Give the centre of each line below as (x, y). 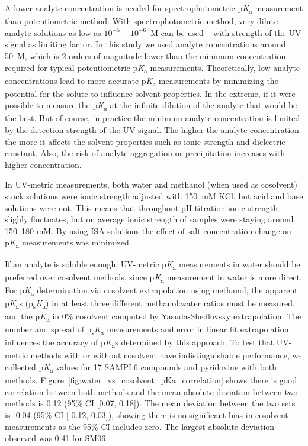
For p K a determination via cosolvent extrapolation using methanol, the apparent (151, 290)
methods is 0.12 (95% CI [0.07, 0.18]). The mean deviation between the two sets (150, 403)
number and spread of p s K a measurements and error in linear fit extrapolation (147, 330)
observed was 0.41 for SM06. (57, 438)
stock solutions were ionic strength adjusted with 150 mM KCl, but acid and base (154, 196)
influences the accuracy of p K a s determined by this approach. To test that (139, 343)
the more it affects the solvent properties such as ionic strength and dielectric (145, 141)
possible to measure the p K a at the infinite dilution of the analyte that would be (151, 106)
